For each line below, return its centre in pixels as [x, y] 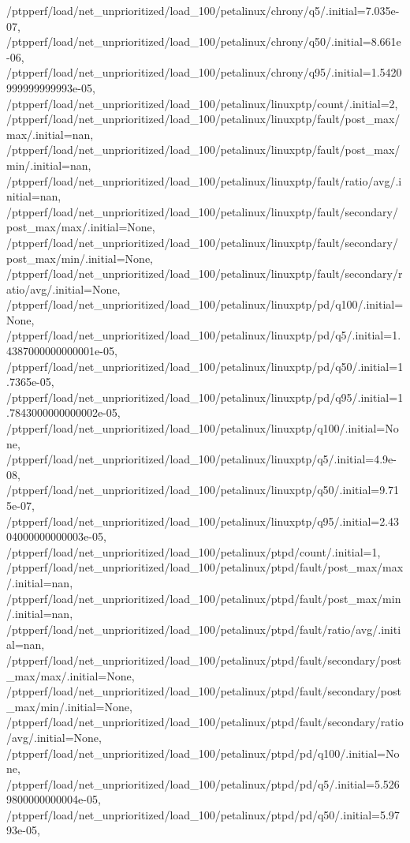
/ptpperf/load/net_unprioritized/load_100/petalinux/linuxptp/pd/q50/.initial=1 [205, 366]
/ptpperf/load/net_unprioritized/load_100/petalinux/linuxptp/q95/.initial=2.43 [203, 521]
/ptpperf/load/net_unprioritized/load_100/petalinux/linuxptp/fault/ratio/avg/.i [204, 180]
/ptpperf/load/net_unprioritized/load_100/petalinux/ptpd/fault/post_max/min [204, 598]
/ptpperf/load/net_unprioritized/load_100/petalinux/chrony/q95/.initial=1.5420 [204, 72]
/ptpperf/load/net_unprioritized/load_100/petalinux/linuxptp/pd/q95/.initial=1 [205, 397]
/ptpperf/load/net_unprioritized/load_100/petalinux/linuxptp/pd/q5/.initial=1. [204, 335]
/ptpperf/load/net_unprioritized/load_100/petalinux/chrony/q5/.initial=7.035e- [203, 10]
